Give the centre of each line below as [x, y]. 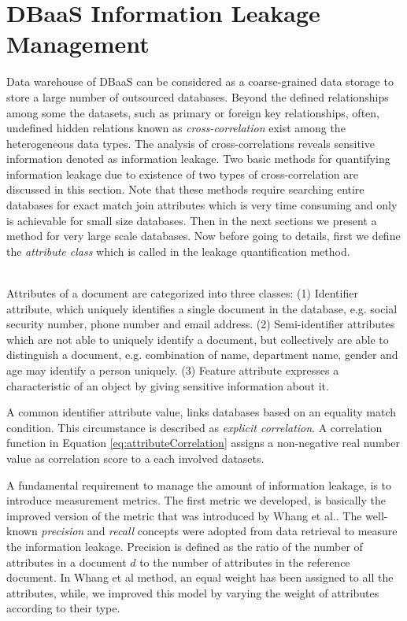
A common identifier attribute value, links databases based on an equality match [202, 412]
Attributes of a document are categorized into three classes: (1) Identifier [182, 293]
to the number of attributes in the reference [245, 562]
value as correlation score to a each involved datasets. [135, 458]
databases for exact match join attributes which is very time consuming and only [202, 205]
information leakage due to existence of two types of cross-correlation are [182, 174]
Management [78, 44]
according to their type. [63, 608]
